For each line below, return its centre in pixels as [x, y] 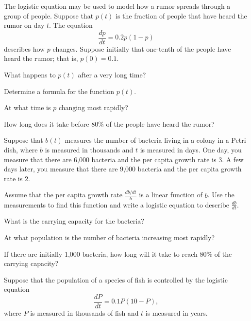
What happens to [30, 75]
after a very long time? [112, 75]
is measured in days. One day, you [191, 150]
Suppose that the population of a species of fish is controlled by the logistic [116, 279]
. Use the [221, 195]
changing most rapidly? [93, 107]
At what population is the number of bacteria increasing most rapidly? [109, 237]
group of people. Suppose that [49, 15]
